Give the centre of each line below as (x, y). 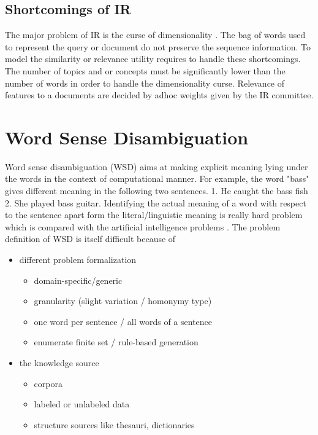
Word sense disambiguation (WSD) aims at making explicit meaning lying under (157, 166)
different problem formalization (78, 260)
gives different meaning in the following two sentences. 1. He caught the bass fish (157, 191)
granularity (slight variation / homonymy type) (123, 301)
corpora (48, 383)
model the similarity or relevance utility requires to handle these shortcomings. (153, 59)
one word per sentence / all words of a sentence (123, 321)
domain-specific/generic (78, 280)
